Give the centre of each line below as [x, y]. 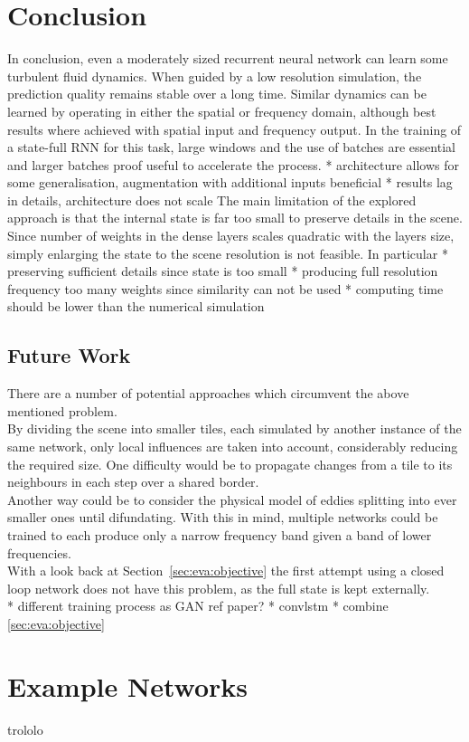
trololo [25, 729]
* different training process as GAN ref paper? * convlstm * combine [198, 606]
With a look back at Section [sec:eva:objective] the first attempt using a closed [226, 571]
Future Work [69, 355]
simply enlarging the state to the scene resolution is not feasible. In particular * [228, 253]
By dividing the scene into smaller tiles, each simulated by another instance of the [234, 428]
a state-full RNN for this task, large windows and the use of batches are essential [231, 147]
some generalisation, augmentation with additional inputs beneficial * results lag [230, 182]
